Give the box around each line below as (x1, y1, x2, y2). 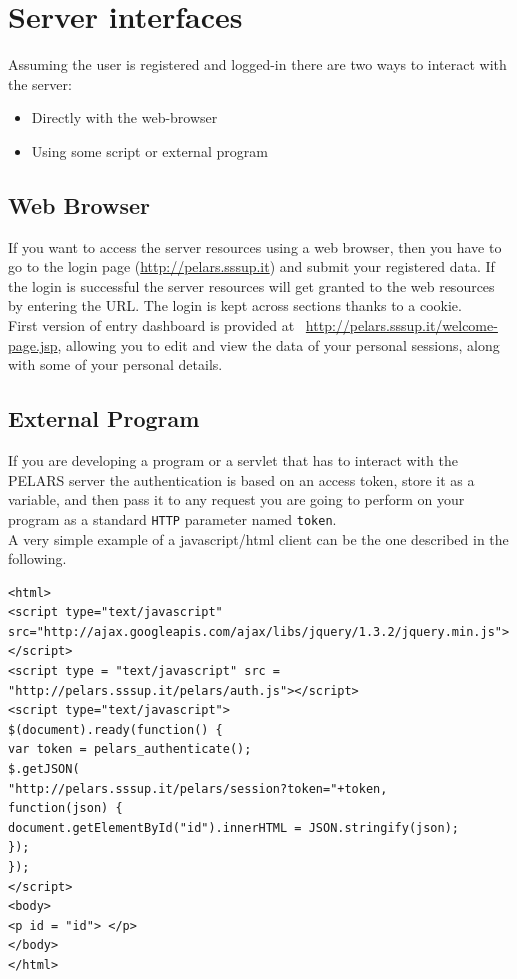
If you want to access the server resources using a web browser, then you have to (8, 236, 502, 257)
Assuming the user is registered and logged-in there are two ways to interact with (8, 54, 507, 75)
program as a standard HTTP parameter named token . (8, 508, 337, 529)
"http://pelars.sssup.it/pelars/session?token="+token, (8, 781, 388, 796)
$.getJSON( (8, 762, 80, 777)
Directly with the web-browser (31, 107, 218, 128)
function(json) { (8, 801, 123, 816)
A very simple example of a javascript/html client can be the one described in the (8, 528, 509, 549)
